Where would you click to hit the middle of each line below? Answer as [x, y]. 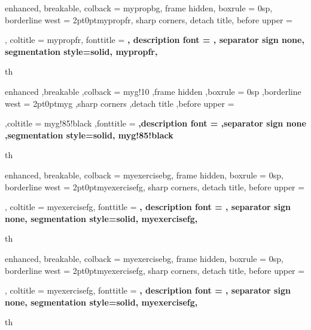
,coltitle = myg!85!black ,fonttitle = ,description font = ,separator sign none [155, 123]
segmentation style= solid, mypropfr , [81, 51]
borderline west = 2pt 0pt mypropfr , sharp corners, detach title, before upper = [149, 19]
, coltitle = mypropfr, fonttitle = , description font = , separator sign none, [155, 40]
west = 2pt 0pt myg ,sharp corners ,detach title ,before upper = [120, 103]
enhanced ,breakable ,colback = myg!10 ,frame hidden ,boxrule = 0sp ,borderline [153, 91]
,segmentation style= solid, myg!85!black [89, 135]
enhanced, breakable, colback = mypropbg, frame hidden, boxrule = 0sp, [139, 8]
